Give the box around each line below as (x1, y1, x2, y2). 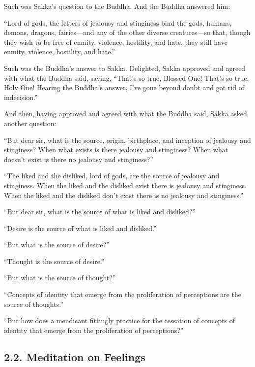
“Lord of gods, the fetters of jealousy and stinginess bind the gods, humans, (4, 17, 232, 28)
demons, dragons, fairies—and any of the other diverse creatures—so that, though (4, 27, 251, 37)
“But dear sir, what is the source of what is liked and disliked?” (4, 206, 196, 217)
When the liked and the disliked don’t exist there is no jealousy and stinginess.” (4, 190, 244, 200)
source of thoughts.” (4, 299, 63, 309)
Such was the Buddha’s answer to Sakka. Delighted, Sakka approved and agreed (4, 63, 246, 73)
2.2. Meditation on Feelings (4, 349, 145, 364)
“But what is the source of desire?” (4, 239, 110, 250)
